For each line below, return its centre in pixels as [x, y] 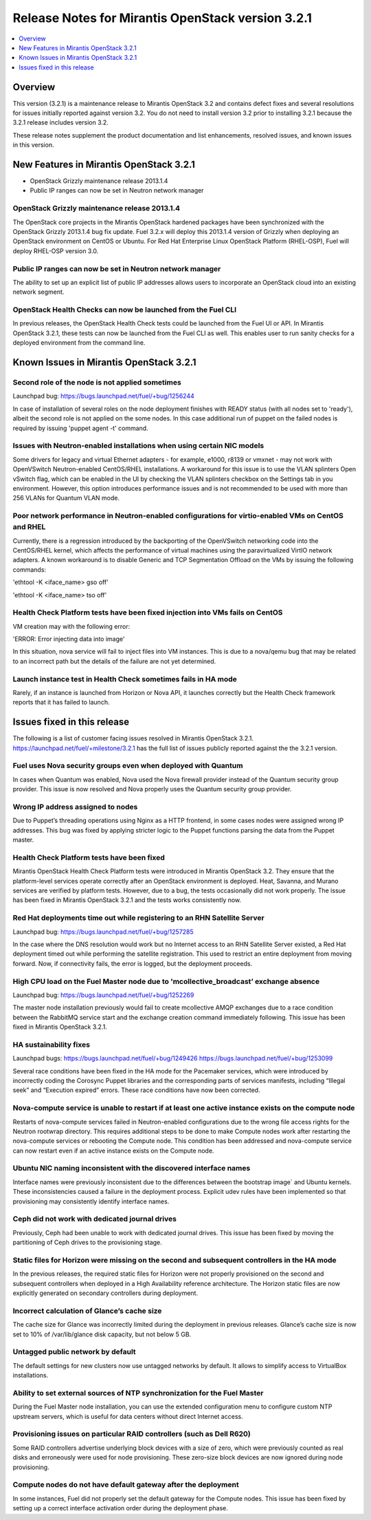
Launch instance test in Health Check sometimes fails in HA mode [125, 679]
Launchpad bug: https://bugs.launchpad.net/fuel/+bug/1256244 [104, 396]
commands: [30, 569]
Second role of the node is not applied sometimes [97, 383]
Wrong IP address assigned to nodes [75, 807]
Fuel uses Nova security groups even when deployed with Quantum [128, 766]
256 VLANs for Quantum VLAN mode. [66, 498]
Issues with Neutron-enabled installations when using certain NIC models [138, 446]
